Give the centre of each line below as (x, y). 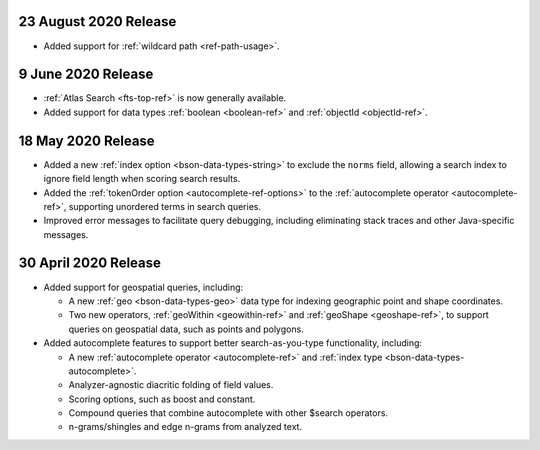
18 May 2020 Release (86, 140)
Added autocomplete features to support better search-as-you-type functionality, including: (233, 343)
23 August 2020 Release (97, 21)
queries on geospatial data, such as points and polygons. (186, 329)
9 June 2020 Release (86, 74)
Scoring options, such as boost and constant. (162, 399)
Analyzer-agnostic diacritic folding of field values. (171, 385)
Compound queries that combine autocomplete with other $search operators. (228, 413)
